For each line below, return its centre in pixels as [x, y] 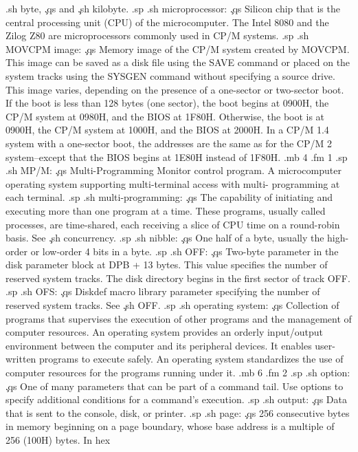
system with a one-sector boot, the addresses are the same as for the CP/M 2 [169, 143]
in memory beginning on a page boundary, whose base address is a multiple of [170, 426]
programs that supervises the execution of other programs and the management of [179, 318]
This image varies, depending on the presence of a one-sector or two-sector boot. [175, 89]
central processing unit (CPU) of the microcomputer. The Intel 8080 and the [167, 22]
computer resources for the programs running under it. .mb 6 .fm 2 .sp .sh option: [178, 373]
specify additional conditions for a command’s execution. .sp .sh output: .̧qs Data [176, 399]
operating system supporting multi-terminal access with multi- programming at [173, 183]
